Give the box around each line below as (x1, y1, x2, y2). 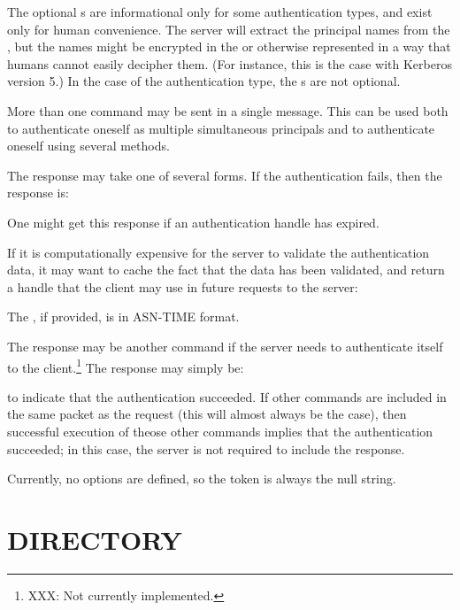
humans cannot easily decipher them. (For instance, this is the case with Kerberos (7, 54, 452, 73)
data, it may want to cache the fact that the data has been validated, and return (7, 260, 445, 279)
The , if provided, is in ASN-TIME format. (7, 307, 240, 326)
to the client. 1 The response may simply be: (7, 355, 244, 376)
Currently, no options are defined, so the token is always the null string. (7, 469, 396, 488)
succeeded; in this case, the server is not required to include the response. (7, 439, 405, 458)
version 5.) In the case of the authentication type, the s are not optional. (7, 72, 401, 90)
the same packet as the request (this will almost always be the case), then (7, 405, 407, 423)
